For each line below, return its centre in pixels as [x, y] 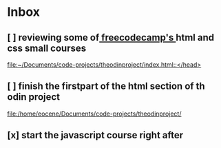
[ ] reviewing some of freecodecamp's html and [111, 38]
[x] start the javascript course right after [95, 135]
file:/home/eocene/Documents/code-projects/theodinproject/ [94, 114]
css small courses [47, 48]
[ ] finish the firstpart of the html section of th [106, 86]
